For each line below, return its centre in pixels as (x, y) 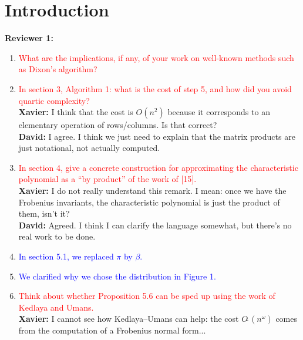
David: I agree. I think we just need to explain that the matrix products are (157, 136)
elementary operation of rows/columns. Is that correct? (118, 125)
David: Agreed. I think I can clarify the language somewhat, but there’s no (155, 225)
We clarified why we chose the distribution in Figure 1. (117, 276)
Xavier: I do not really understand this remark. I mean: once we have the (152, 191)
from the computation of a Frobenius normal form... (112, 330)
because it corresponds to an (219, 112)
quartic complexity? (54, 100)
